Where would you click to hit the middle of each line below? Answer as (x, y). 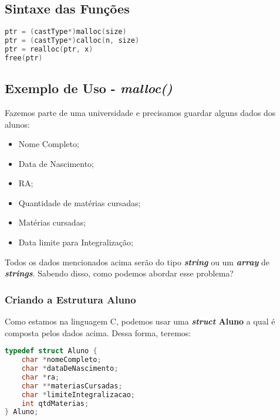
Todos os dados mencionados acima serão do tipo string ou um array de (137, 262)
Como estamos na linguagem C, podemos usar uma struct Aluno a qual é (140, 321)
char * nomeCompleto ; (61, 360)
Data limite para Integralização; (76, 242)
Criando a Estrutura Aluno (70, 299)
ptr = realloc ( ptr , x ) (49, 49)
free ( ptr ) (24, 58)
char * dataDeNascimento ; (70, 368)
